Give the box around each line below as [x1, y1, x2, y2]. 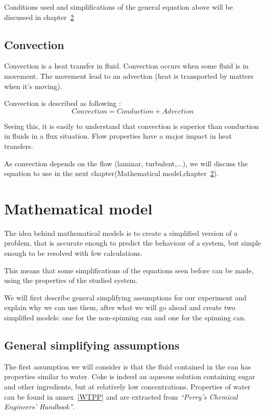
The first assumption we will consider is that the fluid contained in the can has [4, 361, 251, 372]
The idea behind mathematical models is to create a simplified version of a [4, 227, 238, 238]
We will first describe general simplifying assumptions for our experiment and [4, 292, 247, 302]
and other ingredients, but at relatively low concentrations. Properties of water [4, 381, 251, 391]
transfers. [4, 140, 33, 151]
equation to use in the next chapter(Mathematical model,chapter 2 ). [4, 168, 219, 179]
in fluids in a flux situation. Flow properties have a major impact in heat [4, 130, 232, 141]
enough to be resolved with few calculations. [4, 248, 142, 258]
